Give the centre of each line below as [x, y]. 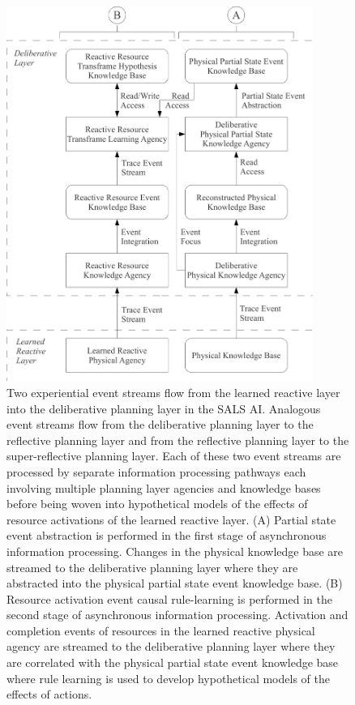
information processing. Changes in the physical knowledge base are [175, 551]
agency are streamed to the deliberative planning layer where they [171, 646]
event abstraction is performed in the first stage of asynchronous [167, 535]
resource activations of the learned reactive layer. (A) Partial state [171, 519]
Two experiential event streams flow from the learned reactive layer [173, 392]
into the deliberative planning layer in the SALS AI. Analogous [164, 408]
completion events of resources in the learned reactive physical [161, 630]
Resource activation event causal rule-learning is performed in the [169, 598]
